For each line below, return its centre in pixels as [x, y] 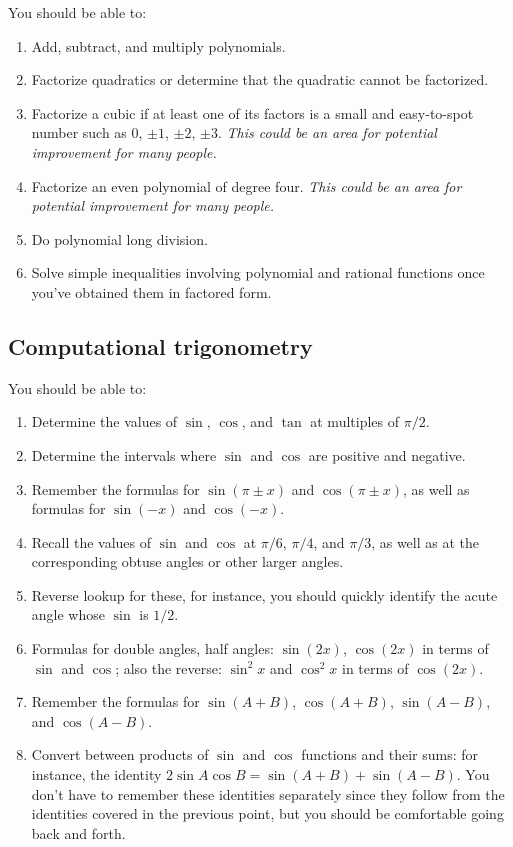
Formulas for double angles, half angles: [152, 648]
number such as [79, 132]
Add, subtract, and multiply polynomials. [158, 45]
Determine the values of [104, 421]
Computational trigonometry [160, 345]
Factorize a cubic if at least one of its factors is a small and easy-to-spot [252, 112]
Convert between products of [120, 754]
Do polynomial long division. [119, 238]
